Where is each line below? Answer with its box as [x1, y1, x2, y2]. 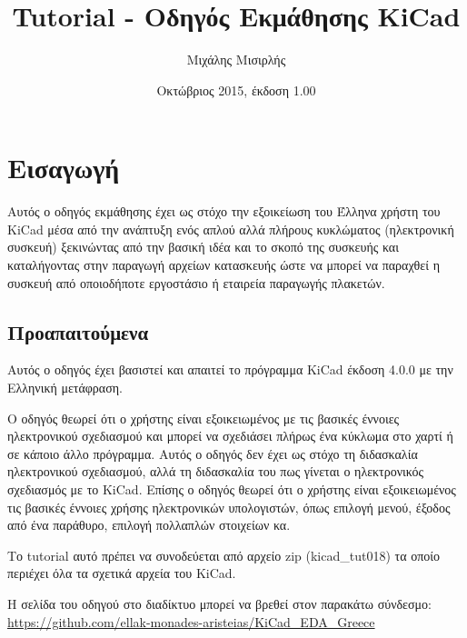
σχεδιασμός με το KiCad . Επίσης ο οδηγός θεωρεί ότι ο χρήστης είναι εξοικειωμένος [7, 479, 456, 498]
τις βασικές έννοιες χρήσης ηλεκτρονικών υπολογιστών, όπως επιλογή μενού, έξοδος [7, 497, 451, 516]
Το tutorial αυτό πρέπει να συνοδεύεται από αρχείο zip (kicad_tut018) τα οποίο [7, 545, 440, 564]
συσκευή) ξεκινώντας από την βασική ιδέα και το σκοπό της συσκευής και [7, 237, 399, 256]
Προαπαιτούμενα [7, 317, 149, 345]
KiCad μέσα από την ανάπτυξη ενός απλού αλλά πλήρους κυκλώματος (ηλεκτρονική [7, 219, 454, 238]
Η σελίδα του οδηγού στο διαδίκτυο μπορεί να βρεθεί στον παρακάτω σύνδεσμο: [7, 593, 432, 613]
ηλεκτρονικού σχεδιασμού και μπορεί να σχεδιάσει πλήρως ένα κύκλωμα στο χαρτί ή [7, 426, 453, 445]
